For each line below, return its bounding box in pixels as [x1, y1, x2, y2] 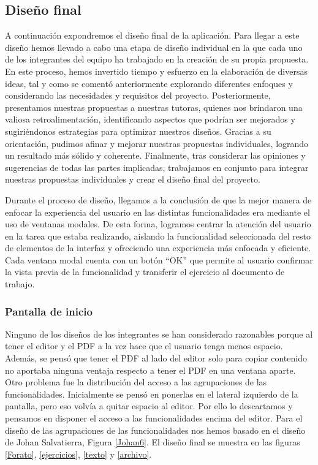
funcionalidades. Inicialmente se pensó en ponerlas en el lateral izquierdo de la [5, 387, 298, 400]
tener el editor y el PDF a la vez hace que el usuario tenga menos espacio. [5, 339, 283, 352]
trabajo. [5, 278, 35, 290]
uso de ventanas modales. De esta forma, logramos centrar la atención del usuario [5, 217, 311, 230]
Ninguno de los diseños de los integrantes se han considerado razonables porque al [5, 327, 313, 340]
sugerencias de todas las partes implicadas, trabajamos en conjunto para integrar [5, 161, 309, 173]
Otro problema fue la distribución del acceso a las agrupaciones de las [5, 376, 267, 388]
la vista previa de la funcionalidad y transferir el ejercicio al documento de [5, 265, 285, 278]
